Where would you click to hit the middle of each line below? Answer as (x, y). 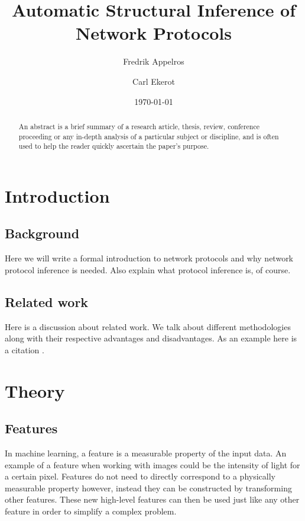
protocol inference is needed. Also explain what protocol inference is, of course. (148, 269)
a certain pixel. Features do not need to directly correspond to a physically (140, 476)
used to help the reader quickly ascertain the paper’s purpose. (114, 146)
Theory (35, 390)
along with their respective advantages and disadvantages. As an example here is (151, 338)
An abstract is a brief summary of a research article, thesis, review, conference (139, 126)
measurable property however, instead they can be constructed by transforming (148, 488)
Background (42, 233)
